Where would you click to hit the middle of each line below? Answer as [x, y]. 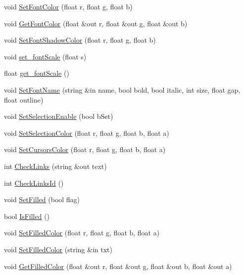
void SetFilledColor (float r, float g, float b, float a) [82, 233]
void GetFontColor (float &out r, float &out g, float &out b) [96, 23]
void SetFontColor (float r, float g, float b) [68, 6]
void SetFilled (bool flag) [42, 199]
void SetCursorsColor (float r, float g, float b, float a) [85, 149]
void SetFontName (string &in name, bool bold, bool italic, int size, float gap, [122, 89]
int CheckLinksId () [34, 183]
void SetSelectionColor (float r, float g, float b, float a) [87, 133]
